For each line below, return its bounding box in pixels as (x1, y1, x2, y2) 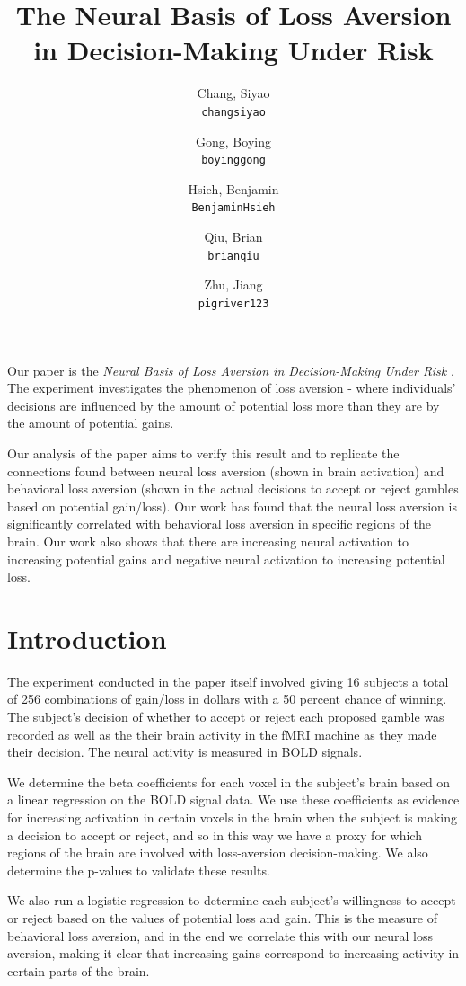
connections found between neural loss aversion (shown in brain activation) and (7, 461, 444, 480)
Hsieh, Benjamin (188, 179, 279, 198)
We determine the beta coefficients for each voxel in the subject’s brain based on (7, 772, 451, 791)
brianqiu (207, 249, 259, 262)
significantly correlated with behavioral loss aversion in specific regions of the (7, 514, 431, 533)
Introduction (7, 619, 167, 656)
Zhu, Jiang (204, 275, 263, 294)
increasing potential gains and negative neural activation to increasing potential (7, 549, 445, 568)
